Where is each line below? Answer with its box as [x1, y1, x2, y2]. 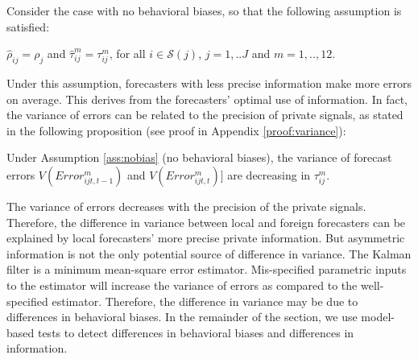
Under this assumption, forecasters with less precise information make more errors [6, 74, 412, 91]
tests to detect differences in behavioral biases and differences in [37, 324, 354, 340]
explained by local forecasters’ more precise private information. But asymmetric [6, 229, 405, 246]
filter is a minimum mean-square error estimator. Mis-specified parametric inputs [6, 261, 407, 278]
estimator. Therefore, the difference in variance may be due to [52, 292, 358, 309]
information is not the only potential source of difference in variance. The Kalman [6, 245, 412, 262]
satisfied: [6, 18, 50, 35]
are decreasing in [227, 166, 311, 183]
